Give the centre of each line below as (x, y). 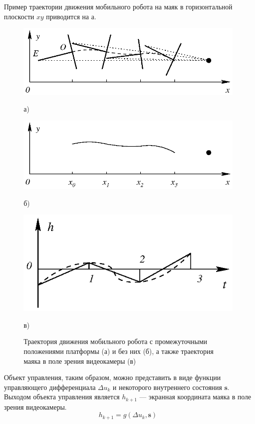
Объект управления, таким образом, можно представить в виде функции (112, 377)
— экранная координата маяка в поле (195, 397)
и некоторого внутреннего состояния (168, 387)
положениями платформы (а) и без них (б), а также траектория (119, 351)
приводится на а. (71, 16)
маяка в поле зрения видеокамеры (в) (80, 361)
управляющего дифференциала (50, 387)
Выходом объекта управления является (62, 397)
